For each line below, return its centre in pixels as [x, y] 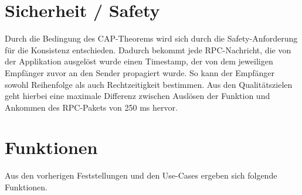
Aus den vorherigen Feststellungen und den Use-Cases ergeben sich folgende [141, 175]
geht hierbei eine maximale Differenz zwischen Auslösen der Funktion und [138, 96]
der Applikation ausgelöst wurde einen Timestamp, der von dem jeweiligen [139, 61]
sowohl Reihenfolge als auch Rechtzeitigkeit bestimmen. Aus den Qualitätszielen [149, 84]
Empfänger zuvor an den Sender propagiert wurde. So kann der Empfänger [140, 72]
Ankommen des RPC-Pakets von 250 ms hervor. [91, 107]
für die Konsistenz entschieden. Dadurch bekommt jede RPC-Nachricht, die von [148, 49]
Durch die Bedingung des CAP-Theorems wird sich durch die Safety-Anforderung [151, 38]
